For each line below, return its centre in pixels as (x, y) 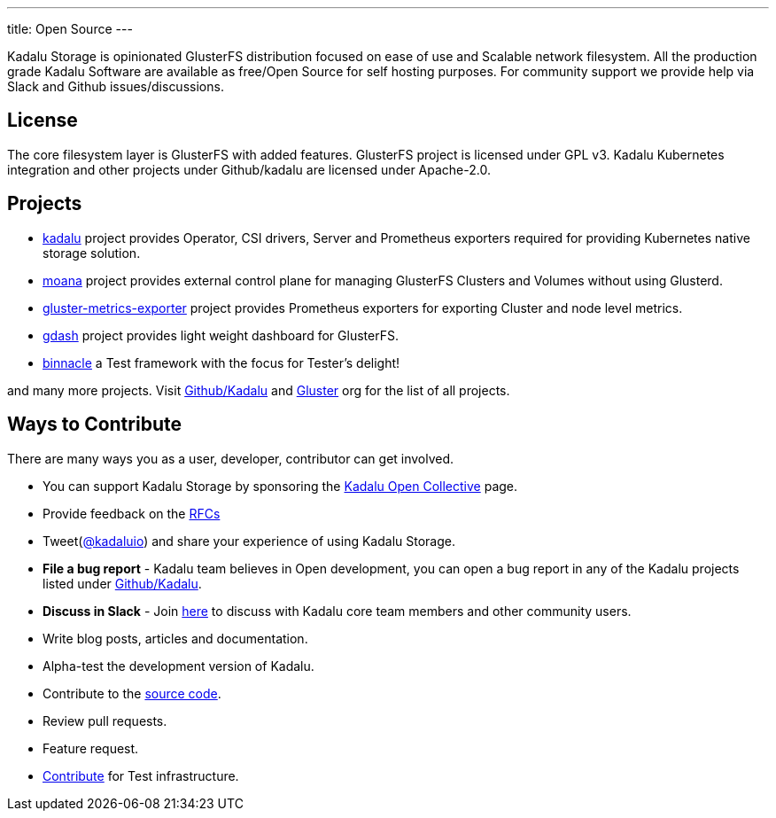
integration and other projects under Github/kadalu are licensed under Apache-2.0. (249, 169)
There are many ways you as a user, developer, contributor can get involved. (231, 458)
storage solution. (92, 253)
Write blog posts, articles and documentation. (175, 638)
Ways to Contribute (94, 425)
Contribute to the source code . (132, 693)
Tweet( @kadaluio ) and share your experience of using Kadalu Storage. (249, 541)
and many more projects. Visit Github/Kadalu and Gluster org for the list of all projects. (259, 390)
